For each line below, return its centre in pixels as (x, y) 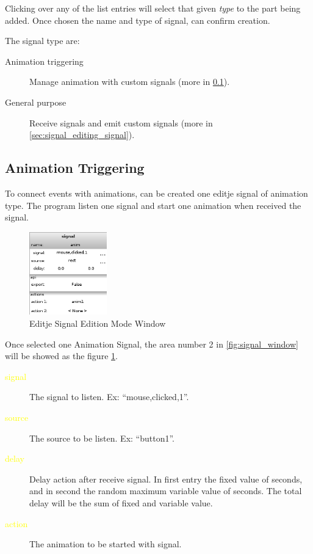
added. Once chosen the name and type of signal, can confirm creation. (138, 20)
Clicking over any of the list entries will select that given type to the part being (153, 8)
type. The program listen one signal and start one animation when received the (153, 205)
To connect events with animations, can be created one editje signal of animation (156, 193)
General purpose (36, 102)
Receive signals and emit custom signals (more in (121, 122)
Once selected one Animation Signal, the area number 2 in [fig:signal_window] (152, 344)
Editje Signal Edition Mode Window (98, 323)
